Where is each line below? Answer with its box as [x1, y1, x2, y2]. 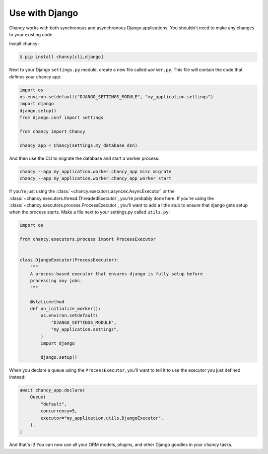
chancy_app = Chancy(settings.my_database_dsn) [19, 142, 137, 148]
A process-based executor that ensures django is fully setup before [30, 271, 203, 277]
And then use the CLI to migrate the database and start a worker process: [9, 155, 160, 161]
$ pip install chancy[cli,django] [19, 54, 104, 60]
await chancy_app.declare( [19, 388, 85, 393]
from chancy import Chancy [19, 129, 85, 134]
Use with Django [9, 7, 78, 18]
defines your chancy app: [9, 73, 62, 79]
